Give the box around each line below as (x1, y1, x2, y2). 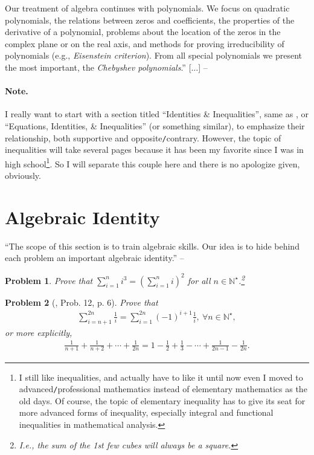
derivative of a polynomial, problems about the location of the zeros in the (5, 25, 281, 38)
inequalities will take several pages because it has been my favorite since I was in (5, 143, 304, 156)
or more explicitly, (5, 326, 72, 338)
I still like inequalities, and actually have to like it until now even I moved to (19, 370, 303, 383)
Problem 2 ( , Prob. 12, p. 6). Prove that (5, 295, 158, 308)
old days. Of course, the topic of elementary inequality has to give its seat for (19, 394, 306, 407)
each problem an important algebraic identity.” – (5, 251, 184, 264)
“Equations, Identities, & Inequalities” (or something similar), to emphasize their (5, 119, 305, 132)
